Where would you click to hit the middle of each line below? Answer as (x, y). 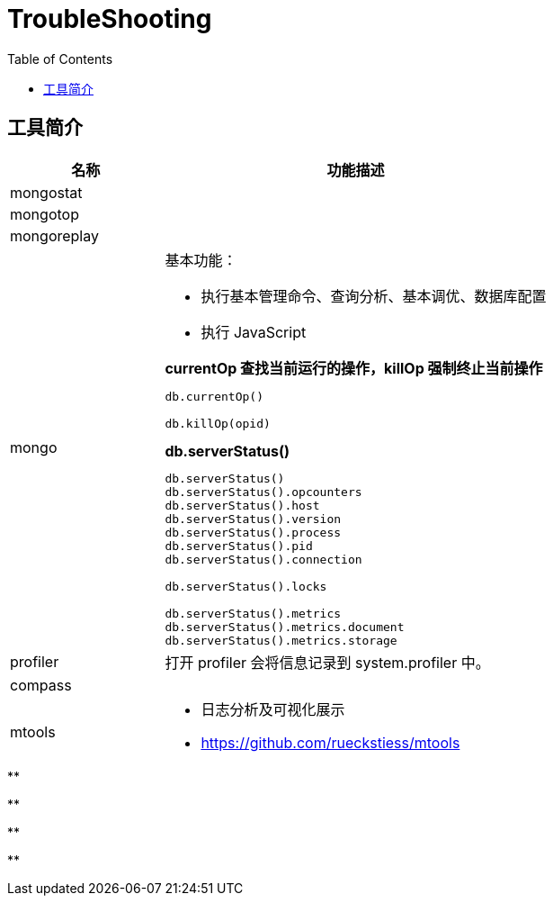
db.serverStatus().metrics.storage (281, 640)
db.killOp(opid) (218, 423)
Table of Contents (60, 59)
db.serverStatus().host (242, 505)
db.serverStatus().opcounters (263, 492)
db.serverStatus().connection (263, 559)
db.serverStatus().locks (246, 586)
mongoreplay (54, 235)
